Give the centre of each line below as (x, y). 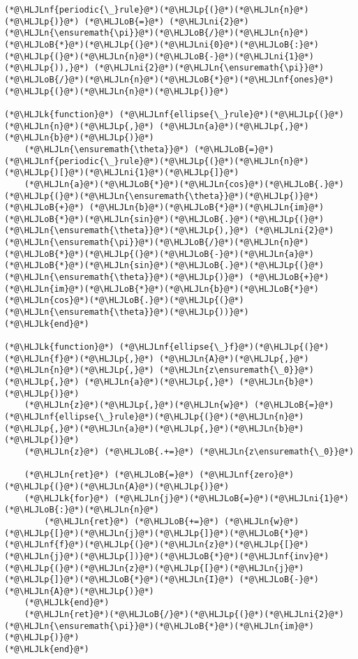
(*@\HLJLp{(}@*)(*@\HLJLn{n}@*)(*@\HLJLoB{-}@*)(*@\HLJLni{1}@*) (159, 56)
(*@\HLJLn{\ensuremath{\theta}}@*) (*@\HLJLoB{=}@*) (149, 149)
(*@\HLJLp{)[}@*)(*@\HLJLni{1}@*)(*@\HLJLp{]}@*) (122, 173)
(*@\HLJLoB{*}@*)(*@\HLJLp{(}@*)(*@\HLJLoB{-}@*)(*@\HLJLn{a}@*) (159, 254)
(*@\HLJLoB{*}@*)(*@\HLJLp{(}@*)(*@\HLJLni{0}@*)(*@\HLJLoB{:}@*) (162, 44)
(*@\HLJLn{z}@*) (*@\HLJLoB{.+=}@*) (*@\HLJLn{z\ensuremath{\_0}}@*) (189, 451)
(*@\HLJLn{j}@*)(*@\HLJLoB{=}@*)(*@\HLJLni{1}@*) (231, 498)
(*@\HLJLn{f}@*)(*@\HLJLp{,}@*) (79, 358)
